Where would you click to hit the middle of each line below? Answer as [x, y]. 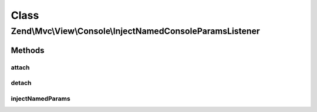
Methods [28, 50]
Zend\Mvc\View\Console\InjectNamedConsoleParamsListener [136, 31]
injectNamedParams [41, 99]
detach [21, 83]
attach [20, 67]
